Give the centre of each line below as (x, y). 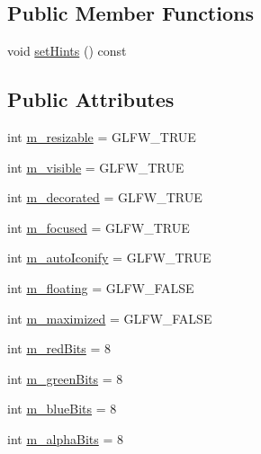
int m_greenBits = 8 (65, 378)
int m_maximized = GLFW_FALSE (110, 318)
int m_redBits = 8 (59, 348)
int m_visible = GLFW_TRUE (96, 167)
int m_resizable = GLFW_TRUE (102, 137)
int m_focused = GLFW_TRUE (99, 227)
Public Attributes (91, 99)
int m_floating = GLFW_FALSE (101, 287)
